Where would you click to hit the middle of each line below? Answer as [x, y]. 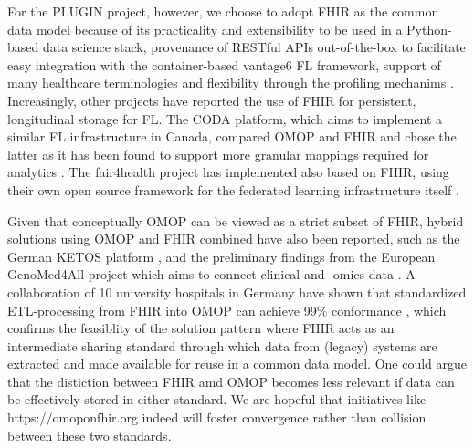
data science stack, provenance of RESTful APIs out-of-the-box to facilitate [254, 47]
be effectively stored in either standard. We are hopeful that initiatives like [217, 399]
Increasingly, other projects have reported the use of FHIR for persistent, [212, 100]
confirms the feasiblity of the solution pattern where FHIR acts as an [201, 328]
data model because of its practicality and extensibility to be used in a [205, 29]
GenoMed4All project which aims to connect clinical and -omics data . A [211, 274]
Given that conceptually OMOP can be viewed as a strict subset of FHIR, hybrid [236, 220]
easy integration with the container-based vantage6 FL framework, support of [224, 64]
